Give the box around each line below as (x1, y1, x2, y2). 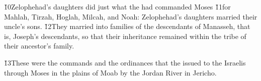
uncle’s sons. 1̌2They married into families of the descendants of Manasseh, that (4, 21, 250, 31)
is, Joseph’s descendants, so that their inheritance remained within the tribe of (4, 30, 246, 41)
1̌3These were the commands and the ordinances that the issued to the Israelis (4, 57, 246, 67)
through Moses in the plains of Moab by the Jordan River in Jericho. (4, 67, 217, 77)
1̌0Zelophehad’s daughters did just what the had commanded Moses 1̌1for (4, 1, 231, 11)
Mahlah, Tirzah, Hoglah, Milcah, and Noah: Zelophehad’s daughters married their (4, 11, 257, 21)
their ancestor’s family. (4, 40, 74, 51)
